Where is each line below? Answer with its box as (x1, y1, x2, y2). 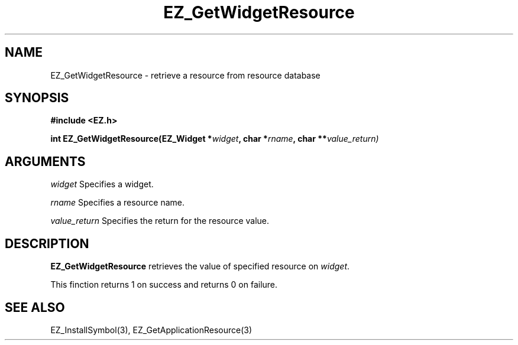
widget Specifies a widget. (50, 179, 154, 190)
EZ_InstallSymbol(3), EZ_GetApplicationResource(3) (50, 324, 252, 335)
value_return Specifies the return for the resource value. (50, 216, 270, 226)
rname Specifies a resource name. (50, 197, 184, 208)
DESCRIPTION (5, 236, 89, 251)
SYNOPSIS (5, 90, 69, 106)
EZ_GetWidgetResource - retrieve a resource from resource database (50, 70, 320, 80)
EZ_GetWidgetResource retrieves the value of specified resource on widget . (50, 261, 350, 272)
